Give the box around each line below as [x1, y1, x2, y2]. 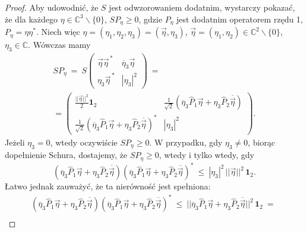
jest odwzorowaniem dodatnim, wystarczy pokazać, [109, 1, 295, 13]
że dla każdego [5, 12, 58, 25]
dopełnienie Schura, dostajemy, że [5, 149, 128, 161]
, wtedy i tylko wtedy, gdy [159, 149, 255, 161]
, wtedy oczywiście [50, 136, 118, 148]
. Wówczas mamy [28, 38, 91, 51]
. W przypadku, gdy [149, 136, 223, 148]
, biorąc [248, 136, 276, 148]
